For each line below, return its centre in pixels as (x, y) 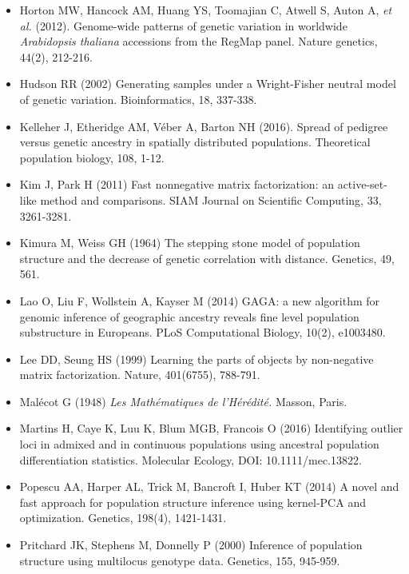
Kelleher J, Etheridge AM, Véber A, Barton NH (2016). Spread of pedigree (204, 126)
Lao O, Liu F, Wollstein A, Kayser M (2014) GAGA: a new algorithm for (200, 300)
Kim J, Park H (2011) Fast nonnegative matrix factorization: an (177, 184)
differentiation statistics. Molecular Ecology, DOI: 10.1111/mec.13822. (191, 459)
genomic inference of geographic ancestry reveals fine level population (189, 316)
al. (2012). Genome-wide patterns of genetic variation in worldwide (183, 25)
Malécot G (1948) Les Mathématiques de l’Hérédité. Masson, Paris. (183, 401)
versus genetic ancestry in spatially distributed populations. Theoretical (195, 142)
